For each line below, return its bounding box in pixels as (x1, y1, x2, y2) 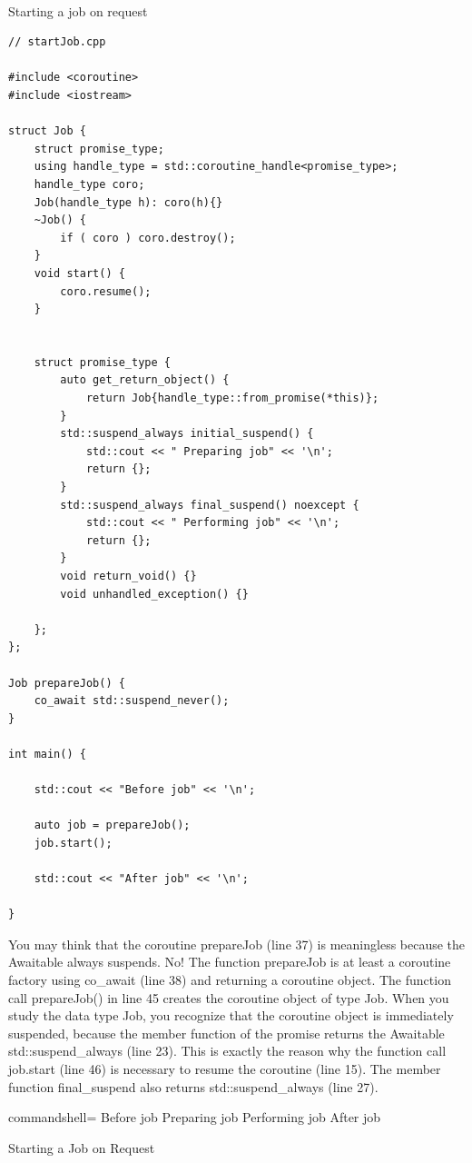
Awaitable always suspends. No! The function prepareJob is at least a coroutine (8, 952, 451, 971)
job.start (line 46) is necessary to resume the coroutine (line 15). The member (8, 1059, 441, 1079)
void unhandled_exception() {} (60, 587, 249, 601)
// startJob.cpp (8, 35, 106, 49)
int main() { (8, 747, 86, 760)
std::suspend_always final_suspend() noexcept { (60, 498, 359, 512)
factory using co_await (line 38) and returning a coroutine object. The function (8, 970, 451, 989)
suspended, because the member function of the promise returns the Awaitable (8, 1023, 445, 1042)
